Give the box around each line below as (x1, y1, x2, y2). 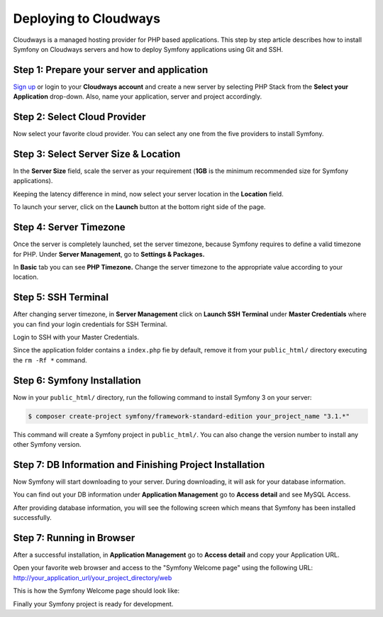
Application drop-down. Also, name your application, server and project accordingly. (13, 92, 262, 101)
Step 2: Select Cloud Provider (13, 111, 146, 123)
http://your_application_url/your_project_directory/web (13, 573, 172, 582)
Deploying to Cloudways (13, 11, 161, 26)
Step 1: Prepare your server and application (13, 64, 209, 76)
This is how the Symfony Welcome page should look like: (13, 587, 180, 595)
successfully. (13, 513, 52, 522)
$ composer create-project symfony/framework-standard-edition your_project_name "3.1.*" (28, 412, 350, 420)
